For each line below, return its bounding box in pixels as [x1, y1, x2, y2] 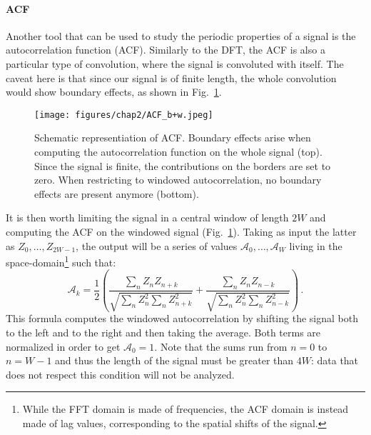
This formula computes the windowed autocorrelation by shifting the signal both [6, 311, 358, 326]
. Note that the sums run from [154, 339, 288, 354]
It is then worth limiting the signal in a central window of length [6, 210, 289, 225]
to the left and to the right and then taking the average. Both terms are [6, 325, 321, 340]
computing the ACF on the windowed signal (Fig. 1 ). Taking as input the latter [6, 224, 357, 239]
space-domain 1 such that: [6, 253, 116, 269]
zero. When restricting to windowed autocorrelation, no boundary [34, 172, 322, 187]
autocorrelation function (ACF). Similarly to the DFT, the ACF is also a [6, 42, 325, 57]
